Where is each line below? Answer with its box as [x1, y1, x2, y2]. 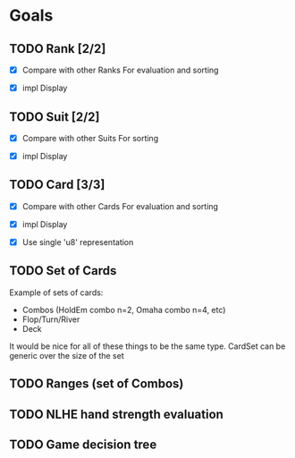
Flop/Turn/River [21, 314, 80, 325]
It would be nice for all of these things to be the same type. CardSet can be [9, 341, 286, 352]
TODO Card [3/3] [9, 177, 105, 192]
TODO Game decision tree [9, 437, 157, 453]
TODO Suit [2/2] [9, 109, 100, 124]
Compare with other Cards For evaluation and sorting [21, 200, 219, 211]
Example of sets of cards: [9, 287, 104, 298]
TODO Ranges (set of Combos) [9, 377, 184, 392]
